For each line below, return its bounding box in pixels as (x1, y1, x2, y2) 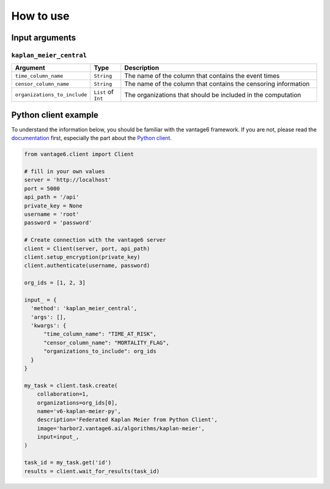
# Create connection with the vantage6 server (24, 236, 166, 244)
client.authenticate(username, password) (24, 262, 150, 269)
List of (94, 88, 114, 96)
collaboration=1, (37, 390, 89, 398)
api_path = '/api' (24, 193, 79, 201)
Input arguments (11, 32, 76, 43)
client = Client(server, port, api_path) (24, 245, 150, 252)
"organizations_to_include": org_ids (43, 348, 157, 355)
